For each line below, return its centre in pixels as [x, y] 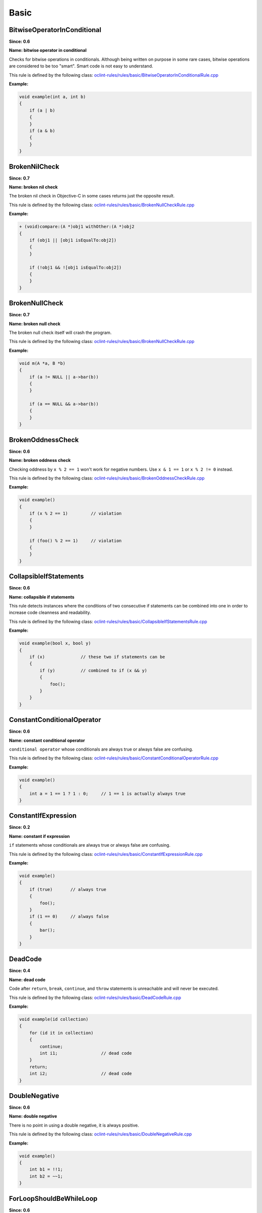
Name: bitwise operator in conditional [48, 50]
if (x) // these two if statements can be [97, 657]
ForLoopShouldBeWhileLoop [53, 1198]
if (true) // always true [68, 889]
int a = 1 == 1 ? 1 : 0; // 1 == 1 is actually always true [107, 794]
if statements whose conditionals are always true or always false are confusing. [90, 845]
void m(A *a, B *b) [42, 363]
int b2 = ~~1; [46, 1176]
